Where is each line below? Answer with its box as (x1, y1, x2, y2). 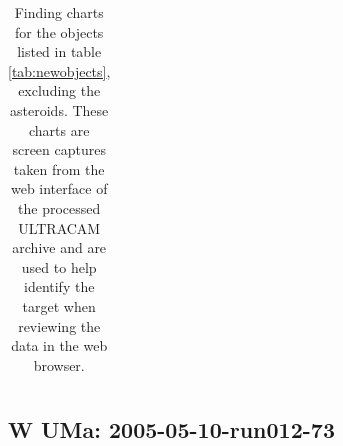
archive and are (12, 237, 107, 258)
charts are (28, 119, 90, 140)
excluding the (18, 80, 101, 101)
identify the (23, 276, 95, 297)
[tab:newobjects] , (8, 60, 111, 81)
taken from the (13, 158, 105, 179)
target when (22, 295, 96, 316)
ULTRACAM (18, 217, 101, 238)
